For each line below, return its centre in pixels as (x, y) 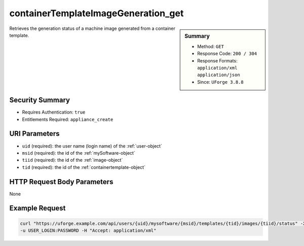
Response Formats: (217, 60)
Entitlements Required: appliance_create (68, 119)
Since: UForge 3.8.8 (220, 82)
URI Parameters (35, 134)
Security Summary (40, 100)
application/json (219, 75)
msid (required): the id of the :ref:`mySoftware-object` (79, 153)
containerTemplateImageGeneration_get (97, 13)
